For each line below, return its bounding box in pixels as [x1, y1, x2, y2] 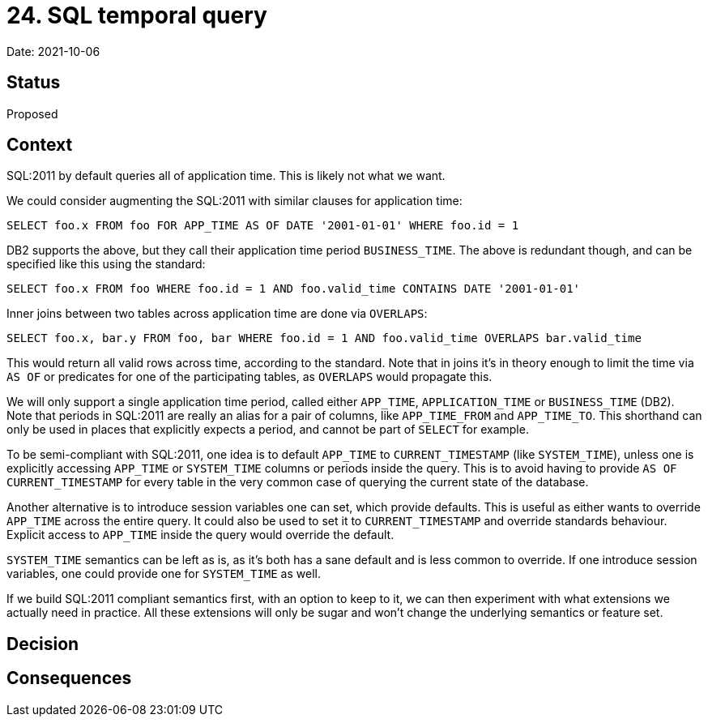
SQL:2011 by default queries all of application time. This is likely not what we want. [6, 169, 446, 183]
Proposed [6, 106, 58, 121]
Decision [6, 633, 79, 654]
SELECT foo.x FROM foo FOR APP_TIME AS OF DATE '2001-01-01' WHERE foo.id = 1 [6, 219, 519, 233]
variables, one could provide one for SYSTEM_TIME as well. [6, 567, 321, 581]
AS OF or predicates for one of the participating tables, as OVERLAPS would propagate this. [6, 370, 493, 384]
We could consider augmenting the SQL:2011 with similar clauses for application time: [6, 194, 463, 208]
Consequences [6, 668, 132, 689]
